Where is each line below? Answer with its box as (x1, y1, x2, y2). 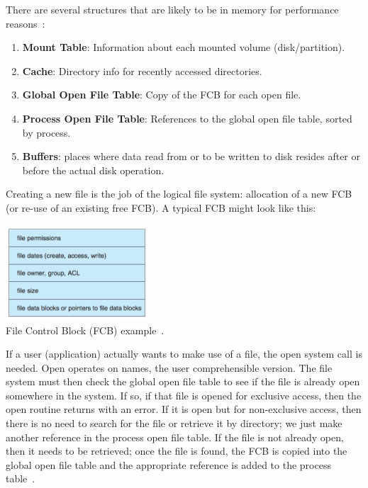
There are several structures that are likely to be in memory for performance (6, 2, 339, 16)
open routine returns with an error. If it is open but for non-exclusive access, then (6, 402, 362, 416)
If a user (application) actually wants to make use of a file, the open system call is (6, 346, 362, 361)
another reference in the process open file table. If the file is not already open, (6, 429, 344, 444)
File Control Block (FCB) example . (6, 322, 165, 337)
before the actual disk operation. (22, 162, 165, 177)
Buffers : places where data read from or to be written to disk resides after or (22, 149, 361, 164)
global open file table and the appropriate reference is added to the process (6, 457, 331, 472)
